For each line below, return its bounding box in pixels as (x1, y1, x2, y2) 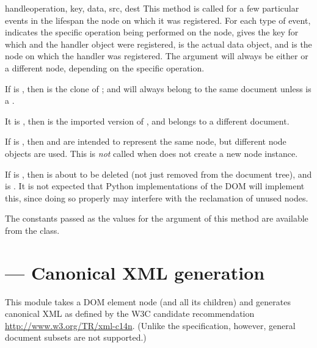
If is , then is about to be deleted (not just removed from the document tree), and (5, 167, 312, 180)
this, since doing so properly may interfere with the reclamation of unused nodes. (5, 191, 308, 204)
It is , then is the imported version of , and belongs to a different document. (5, 114, 290, 127)
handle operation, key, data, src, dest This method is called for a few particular (5, 2, 299, 14)
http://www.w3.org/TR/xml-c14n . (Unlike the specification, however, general (5, 319, 296, 332)
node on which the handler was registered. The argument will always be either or (5, 49, 308, 62)
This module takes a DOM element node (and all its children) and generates (5, 295, 291, 308)
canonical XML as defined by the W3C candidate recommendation (5, 307, 255, 320)
